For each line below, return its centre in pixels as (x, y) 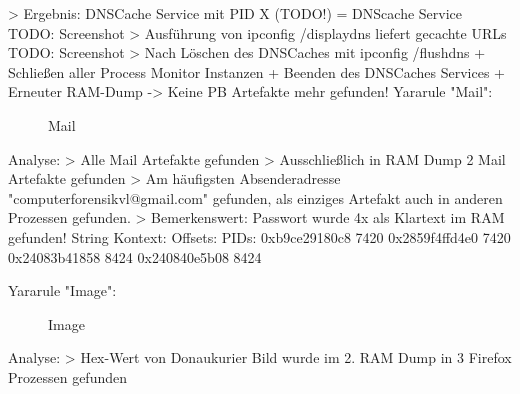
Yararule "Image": (62, 290)
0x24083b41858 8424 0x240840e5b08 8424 (135, 256)
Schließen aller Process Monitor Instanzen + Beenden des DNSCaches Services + (256, 71)
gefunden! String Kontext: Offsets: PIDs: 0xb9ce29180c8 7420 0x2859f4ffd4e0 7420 (259, 236)
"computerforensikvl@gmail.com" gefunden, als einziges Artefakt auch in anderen (255, 197)
